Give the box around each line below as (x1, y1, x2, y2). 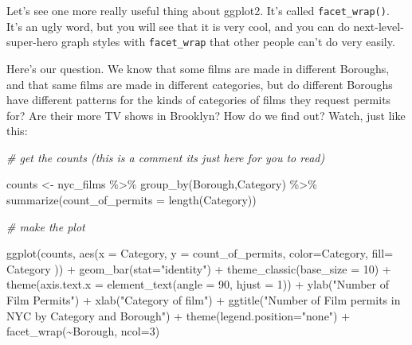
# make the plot (6, 218, 85, 235)
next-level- (353, 17, 404, 34)
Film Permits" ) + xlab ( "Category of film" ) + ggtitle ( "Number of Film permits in (6, 292, 401, 308)
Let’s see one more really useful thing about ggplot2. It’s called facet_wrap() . (6, 2, 390, 18)
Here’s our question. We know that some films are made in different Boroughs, (6, 60, 390, 76)
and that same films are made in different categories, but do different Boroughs (6, 76, 393, 92)
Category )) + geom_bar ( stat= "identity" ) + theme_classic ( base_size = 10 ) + (6, 260, 391, 277)
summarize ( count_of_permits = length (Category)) (6, 192, 257, 208)
